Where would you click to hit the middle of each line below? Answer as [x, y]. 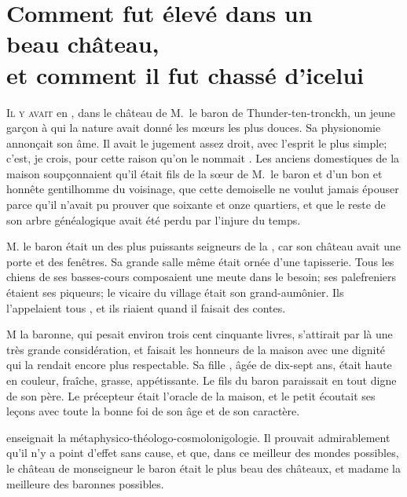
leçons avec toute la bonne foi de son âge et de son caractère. [153, 411]
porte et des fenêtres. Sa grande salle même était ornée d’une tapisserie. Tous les [200, 261]
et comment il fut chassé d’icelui [185, 74]
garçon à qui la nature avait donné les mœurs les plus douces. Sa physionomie [194, 128]
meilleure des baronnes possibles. [85, 483]
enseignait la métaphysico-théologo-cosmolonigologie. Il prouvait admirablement [198, 437]
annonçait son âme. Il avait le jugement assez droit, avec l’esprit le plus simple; [197, 143]
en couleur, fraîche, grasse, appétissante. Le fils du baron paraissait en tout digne [202, 380]
